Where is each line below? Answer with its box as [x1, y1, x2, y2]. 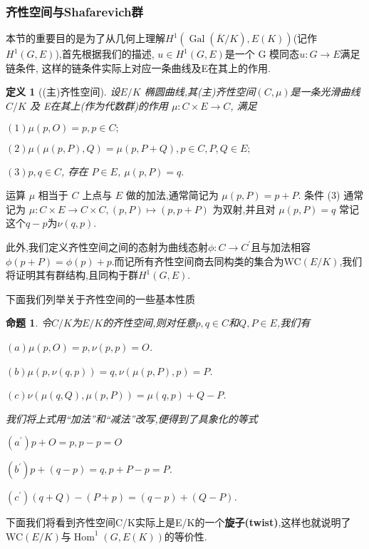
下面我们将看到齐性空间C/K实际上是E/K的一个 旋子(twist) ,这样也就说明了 [6, 515, 351, 530]
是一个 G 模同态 [224, 46, 300, 61]
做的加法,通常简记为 [125, 188, 219, 202]
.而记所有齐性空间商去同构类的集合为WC [111, 253, 301, 268]
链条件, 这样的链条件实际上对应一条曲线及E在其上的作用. [6, 60, 271, 75]
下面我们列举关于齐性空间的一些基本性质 [6, 291, 195, 306]
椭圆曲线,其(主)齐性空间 [144, 84, 256, 99]
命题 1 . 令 [6, 315, 51, 330]
